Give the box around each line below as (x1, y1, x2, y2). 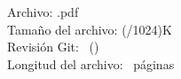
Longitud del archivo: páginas (7, 54, 175, 73)
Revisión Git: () (7, 37, 99, 56)
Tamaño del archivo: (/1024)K (7, 20, 172, 38)
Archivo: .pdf (7, 3, 79, 20)
